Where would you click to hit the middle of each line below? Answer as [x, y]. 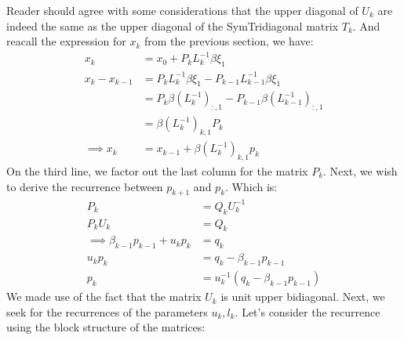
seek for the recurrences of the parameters [107, 311]
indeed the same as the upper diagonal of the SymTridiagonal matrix [173, 25]
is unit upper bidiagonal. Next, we [303, 297]
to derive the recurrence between [85, 186]
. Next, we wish [360, 170]
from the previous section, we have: [229, 41]
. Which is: [251, 186]
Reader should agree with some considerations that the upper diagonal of [182, 10]
